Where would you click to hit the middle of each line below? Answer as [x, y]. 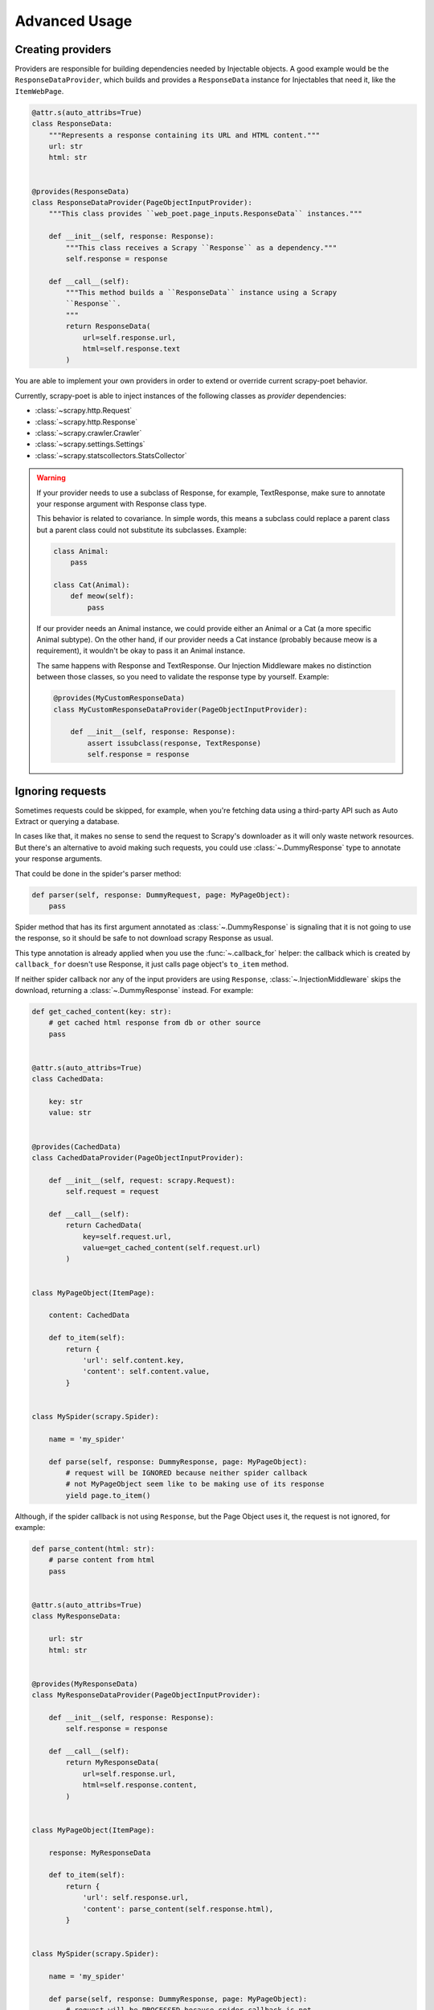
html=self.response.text [131, 349]
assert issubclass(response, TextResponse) [174, 743]
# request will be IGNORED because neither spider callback [186, 1473]
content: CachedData [89, 1315]
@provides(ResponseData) [81, 191]
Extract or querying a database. [67, 822]
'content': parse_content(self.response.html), [178, 1909]
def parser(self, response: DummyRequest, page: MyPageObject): [161, 895]
